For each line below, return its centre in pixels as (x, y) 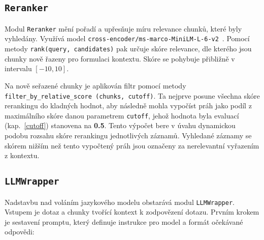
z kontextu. (22, 155)
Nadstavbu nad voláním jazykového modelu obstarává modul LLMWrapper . (120, 202)
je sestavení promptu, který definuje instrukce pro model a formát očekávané (124, 221)
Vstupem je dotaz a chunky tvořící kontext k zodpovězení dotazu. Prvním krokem (132, 212)
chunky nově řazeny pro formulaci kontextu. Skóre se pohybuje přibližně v (120, 58)
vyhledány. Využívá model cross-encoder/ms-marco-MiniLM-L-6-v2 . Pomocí (127, 38)
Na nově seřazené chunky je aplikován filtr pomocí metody (95, 85)
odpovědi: (20, 232)
